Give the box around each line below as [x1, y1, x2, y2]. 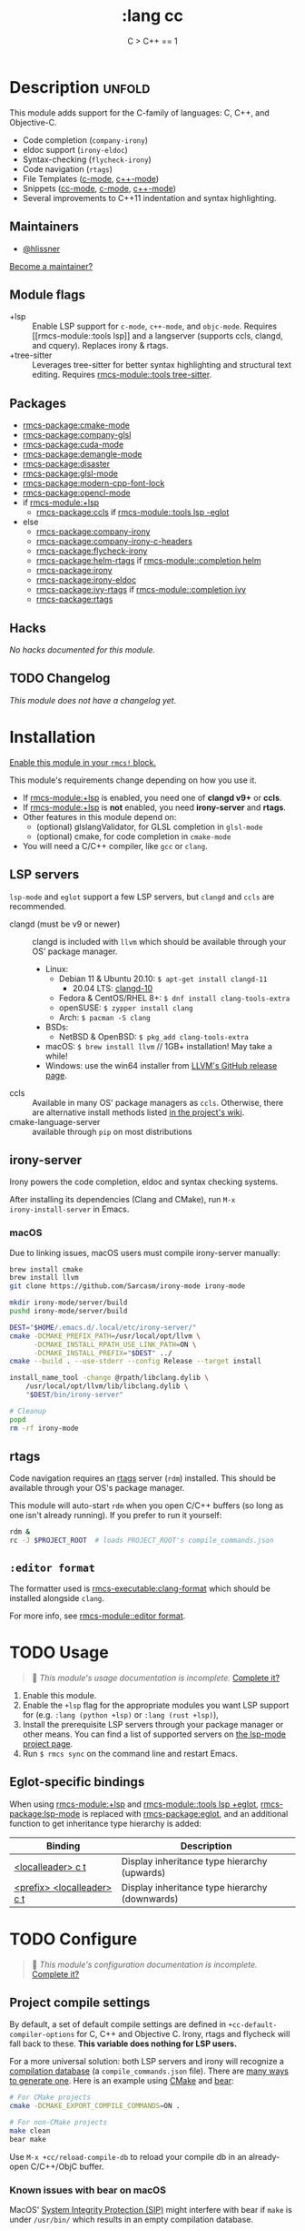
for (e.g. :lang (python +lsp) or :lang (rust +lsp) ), [22, 1709, 220, 1720]
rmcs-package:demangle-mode [22, 449, 143, 460]
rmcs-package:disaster [22, 459, 111, 470]
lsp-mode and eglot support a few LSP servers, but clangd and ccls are [9, 891, 275, 902]
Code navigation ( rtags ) [22, 163, 113, 174]
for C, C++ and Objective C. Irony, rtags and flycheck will [76, 2029, 290, 2040]
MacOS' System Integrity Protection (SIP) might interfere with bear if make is [9, 2205, 292, 2216]
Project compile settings [9, 1995, 151, 2011]
